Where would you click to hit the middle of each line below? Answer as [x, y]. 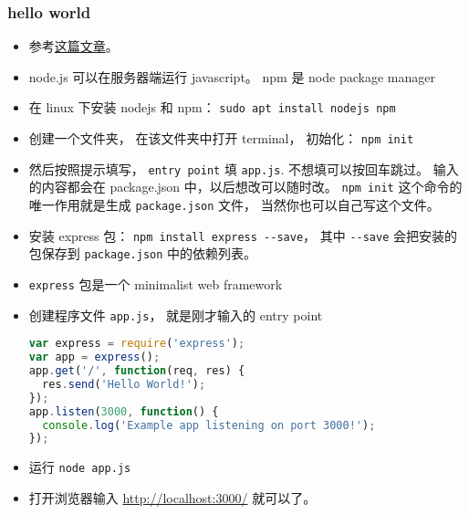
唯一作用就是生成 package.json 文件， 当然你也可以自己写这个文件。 [234, 205]
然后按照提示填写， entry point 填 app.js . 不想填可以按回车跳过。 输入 [244, 168]
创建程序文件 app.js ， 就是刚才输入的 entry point [176, 315]
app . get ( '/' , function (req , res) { [137, 371]
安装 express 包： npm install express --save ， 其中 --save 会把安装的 [243, 235]
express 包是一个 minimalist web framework [156, 284]
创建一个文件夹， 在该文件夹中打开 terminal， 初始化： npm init [221, 138]
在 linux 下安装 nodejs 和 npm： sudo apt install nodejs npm [212, 107]
